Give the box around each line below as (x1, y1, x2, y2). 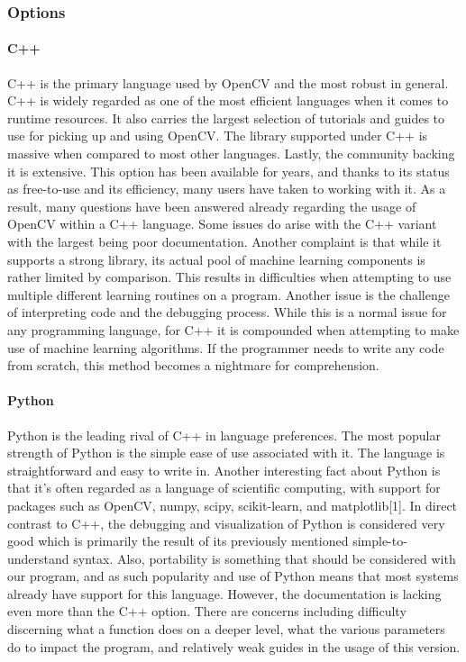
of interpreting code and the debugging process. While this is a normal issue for (7, 303, 447, 322)
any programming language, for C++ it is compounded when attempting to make (7, 320, 460, 339)
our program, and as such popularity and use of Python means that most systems (7, 567, 459, 585)
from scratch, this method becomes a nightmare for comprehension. (7, 356, 379, 375)
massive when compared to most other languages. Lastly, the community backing (7, 144, 455, 163)
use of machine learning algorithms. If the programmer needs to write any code (7, 338, 444, 357)
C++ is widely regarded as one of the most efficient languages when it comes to (7, 91, 449, 110)
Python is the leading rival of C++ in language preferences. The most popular (7, 425, 441, 444)
